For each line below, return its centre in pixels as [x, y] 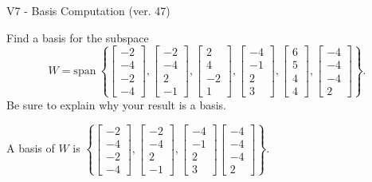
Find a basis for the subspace [78, 37]
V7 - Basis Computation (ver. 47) [88, 10]
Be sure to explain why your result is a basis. [117, 104]
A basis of [31, 148]
